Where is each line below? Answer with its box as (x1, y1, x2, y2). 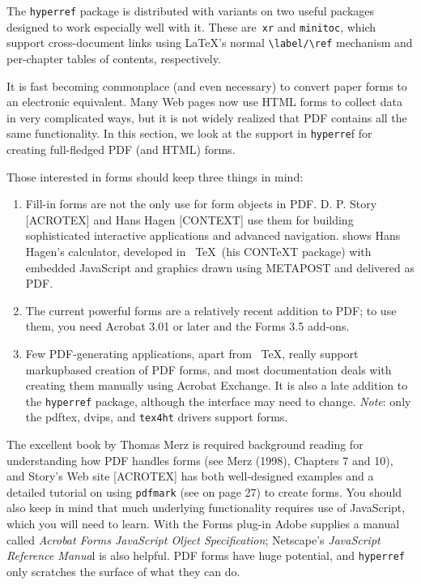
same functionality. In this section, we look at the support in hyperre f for (6, 125, 372, 142)
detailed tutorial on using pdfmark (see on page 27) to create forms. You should (6, 483, 402, 500)
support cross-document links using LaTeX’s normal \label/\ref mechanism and (6, 34, 413, 51)
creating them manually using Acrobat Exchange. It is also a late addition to (25, 377, 408, 394)
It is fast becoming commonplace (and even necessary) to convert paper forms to (6, 77, 407, 94)
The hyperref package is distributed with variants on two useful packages (6, 2, 375, 19)
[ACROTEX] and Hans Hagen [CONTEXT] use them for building (25, 211, 354, 228)
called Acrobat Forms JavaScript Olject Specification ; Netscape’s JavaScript (6, 531, 381, 548)
